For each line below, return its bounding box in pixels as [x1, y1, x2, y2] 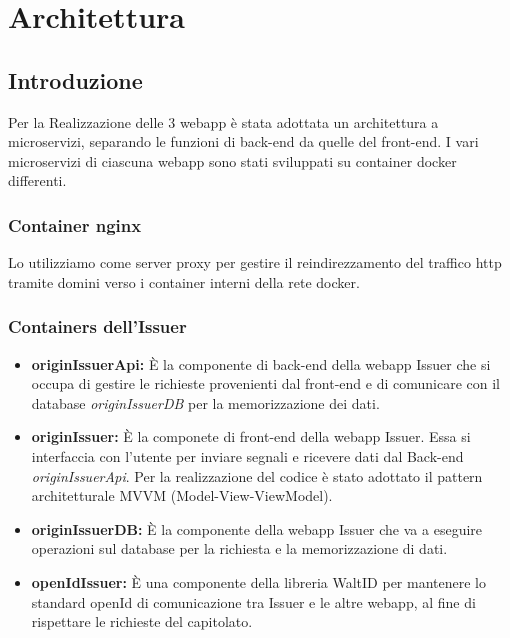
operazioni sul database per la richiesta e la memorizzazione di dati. [31, 538, 448, 559]
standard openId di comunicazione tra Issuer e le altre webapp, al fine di [31, 591, 476, 612]
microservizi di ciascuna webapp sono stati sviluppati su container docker [8, 150, 457, 171]
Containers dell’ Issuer [8, 314, 187, 339]
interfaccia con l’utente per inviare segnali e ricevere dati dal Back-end [31, 445, 464, 466]
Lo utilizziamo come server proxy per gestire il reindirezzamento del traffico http [8, 252, 502, 273]
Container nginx [8, 212, 142, 237]
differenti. [8, 170, 67, 191]
